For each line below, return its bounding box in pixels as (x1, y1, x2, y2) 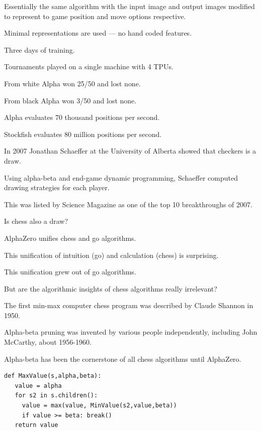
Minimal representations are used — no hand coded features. (4, 28, 192, 38)
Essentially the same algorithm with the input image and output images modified (4, 1, 255, 11)
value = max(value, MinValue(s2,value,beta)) (22, 402, 177, 409)
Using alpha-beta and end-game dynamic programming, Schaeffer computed (4, 172, 238, 183)
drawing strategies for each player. (4, 182, 110, 193)
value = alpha (15, 382, 62, 389)
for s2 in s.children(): (15, 392, 98, 399)
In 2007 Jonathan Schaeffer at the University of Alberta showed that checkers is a (4, 146, 256, 156)
